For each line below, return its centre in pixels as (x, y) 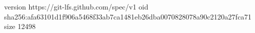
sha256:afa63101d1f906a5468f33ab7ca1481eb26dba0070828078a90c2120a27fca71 (128, 16)
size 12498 (20, 26)
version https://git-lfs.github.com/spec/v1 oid (76, 6)
